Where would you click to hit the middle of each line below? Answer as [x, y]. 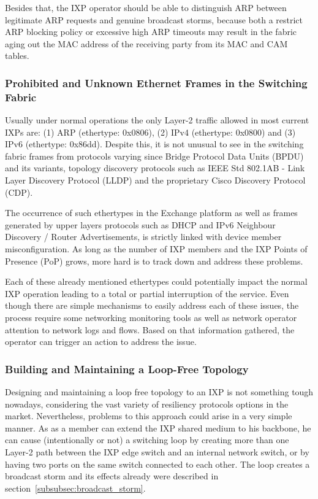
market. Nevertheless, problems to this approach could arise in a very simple [149, 416]
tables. [17, 56]
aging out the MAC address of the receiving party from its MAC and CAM [146, 43]
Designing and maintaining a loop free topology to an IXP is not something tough [159, 392]
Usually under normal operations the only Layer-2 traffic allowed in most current [157, 120]
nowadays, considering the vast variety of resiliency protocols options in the [147, 404]
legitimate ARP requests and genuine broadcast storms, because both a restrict [154, 19]
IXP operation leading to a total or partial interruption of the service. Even [147, 293]
